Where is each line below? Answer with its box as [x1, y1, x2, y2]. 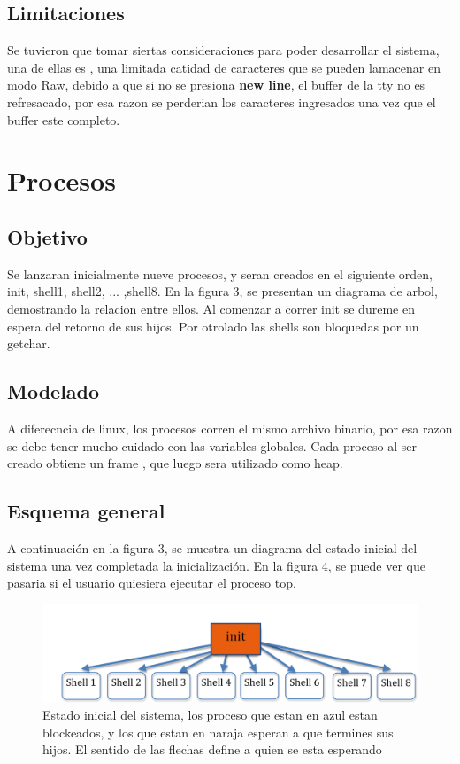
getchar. [7, 334, 50, 353]
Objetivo [7, 222, 88, 250]
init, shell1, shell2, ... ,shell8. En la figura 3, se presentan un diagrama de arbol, [7, 282, 438, 300]
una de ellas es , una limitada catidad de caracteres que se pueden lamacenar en [7, 58, 441, 76]
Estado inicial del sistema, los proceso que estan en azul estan [42, 706, 378, 724]
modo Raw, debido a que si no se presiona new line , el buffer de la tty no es [7, 75, 425, 94]
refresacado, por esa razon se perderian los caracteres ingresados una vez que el [7, 92, 436, 111]
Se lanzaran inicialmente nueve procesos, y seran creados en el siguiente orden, [7, 264, 433, 283]
